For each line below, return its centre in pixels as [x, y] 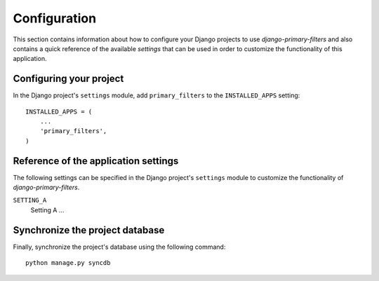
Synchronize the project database [89, 230]
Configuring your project [68, 79]
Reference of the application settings [96, 161]
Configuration [55, 18]
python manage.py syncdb [68, 263]
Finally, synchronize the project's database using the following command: [119, 247]
